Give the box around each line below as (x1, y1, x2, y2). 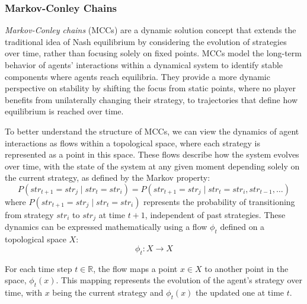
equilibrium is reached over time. (5, 105, 124, 117)
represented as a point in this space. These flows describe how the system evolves (5, 148, 299, 161)
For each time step (5, 262, 72, 274)
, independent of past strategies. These (145, 208, 286, 220)
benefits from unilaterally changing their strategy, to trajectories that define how (5, 93, 298, 105)
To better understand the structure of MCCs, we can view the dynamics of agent (5, 124, 299, 137)
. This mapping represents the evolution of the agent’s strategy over (56, 274, 302, 286)
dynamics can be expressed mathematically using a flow (5, 220, 207, 233)
